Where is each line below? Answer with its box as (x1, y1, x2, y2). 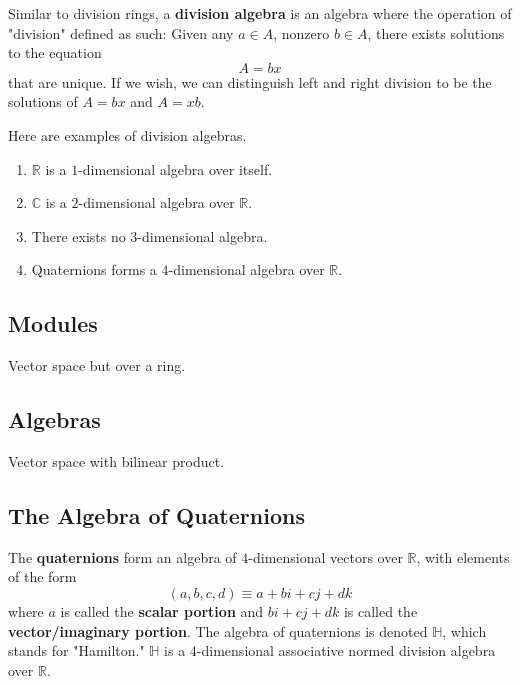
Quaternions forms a (31, 259, 157, 280)
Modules (8, 308, 98, 339)
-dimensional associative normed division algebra (196, 640, 496, 661)
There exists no (31, 225, 126, 246)
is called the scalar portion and (60, 600, 264, 621)
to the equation (8, 42, 102, 63)
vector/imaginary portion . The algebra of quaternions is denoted (8, 620, 428, 641)
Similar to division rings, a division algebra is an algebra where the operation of (8, 3, 512, 23)
